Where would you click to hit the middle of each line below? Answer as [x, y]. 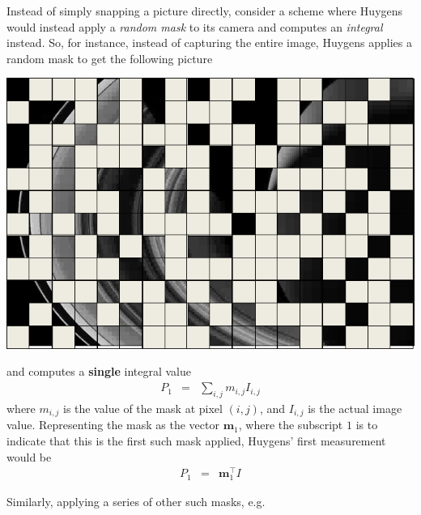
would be [29, 456]
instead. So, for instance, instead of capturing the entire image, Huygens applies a [210, 43]
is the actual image [355, 408]
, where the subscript [291, 425]
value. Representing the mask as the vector [113, 425]
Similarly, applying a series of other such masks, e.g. [136, 502]
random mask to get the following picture [110, 58]
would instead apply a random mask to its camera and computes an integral [195, 26]
